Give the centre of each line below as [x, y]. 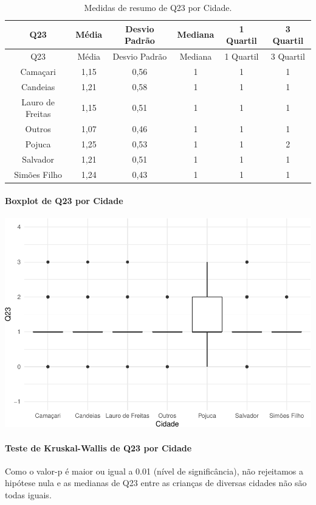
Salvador [38, 159]
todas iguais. [28, 495]
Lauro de [38, 101]
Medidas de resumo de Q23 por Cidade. [158, 7]
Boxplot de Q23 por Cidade [64, 201]
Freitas [38, 114]
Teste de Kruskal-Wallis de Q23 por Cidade [98, 447]
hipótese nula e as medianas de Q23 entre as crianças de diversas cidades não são [156, 483]
